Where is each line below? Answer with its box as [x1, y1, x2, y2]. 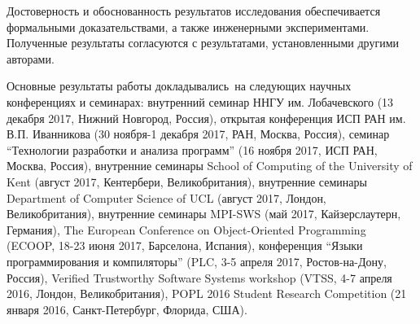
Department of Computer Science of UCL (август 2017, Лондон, [7, 189, 326, 206]
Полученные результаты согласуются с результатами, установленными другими [7, 34, 399, 51]
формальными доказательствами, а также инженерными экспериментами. [7, 18, 370, 35]
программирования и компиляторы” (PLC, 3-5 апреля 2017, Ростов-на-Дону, [7, 252, 387, 269]
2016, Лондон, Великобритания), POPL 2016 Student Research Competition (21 [7, 285, 407, 302]
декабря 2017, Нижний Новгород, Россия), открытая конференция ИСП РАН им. [7, 109, 406, 126]
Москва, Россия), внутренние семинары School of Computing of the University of [7, 157, 413, 174]
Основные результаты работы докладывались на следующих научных [7, 77, 352, 94]
